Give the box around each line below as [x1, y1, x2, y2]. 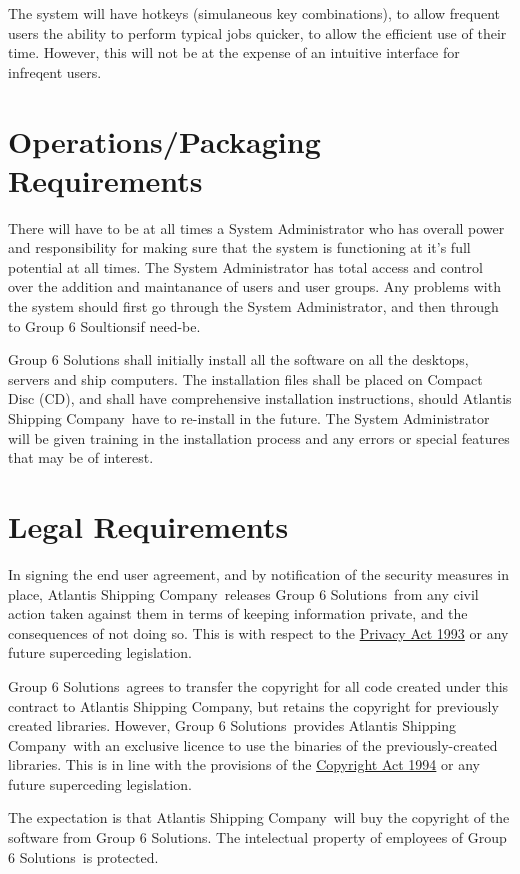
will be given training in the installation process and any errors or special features [8, 427, 510, 448]
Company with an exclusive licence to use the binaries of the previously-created [8, 734, 498, 755]
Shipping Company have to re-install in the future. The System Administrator [8, 408, 490, 429]
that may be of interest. [8, 447, 154, 468]
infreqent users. [8, 61, 102, 82]
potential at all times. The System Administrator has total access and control [8, 256, 483, 277]
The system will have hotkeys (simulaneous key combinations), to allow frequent [8, 3, 501, 23]
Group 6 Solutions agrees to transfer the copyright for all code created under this [8, 675, 509, 696]
